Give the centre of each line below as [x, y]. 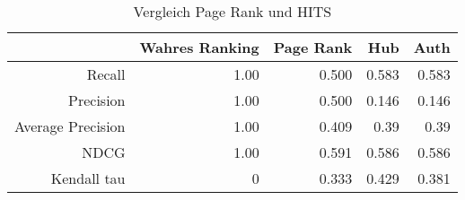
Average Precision [70, 126]
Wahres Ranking [199, 47]
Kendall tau [88, 178]
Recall [106, 74]
